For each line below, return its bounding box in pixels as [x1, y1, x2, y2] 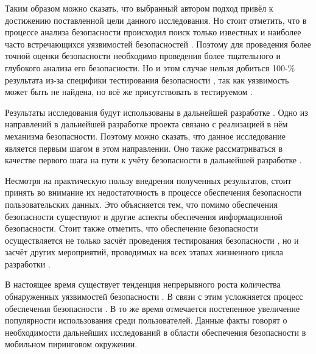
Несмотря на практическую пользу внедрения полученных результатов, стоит [5, 174, 292, 186]
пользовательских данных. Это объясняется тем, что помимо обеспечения [5, 197, 278, 210]
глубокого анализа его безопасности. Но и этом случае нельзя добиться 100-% [5, 61, 295, 74]
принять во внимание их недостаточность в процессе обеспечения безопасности [5, 186, 302, 199]
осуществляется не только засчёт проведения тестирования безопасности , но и [5, 233, 299, 246]
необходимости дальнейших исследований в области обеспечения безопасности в [5, 325, 306, 338]
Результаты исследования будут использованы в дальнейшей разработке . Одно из [5, 105, 308, 118]
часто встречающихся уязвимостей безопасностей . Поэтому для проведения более [5, 37, 311, 50]
